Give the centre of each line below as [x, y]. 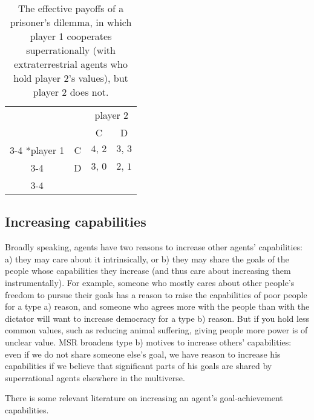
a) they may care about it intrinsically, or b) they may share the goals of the [147, 258]
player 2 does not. [71, 92]
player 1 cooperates [71, 36]
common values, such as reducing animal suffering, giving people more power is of [156, 330]
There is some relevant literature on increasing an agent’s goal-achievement [144, 398]
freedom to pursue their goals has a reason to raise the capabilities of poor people [156, 294]
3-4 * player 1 [37, 150]
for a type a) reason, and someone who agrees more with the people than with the [157, 306]
